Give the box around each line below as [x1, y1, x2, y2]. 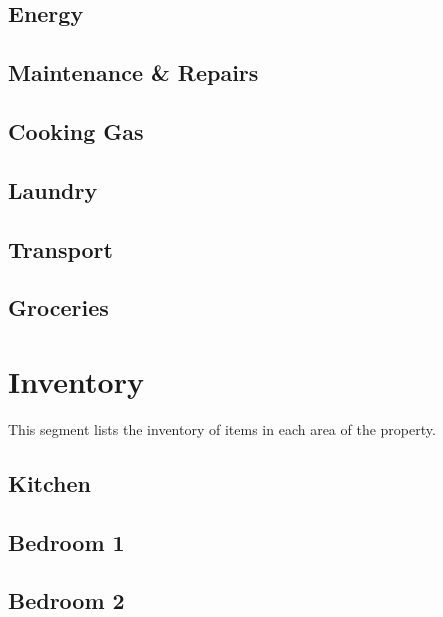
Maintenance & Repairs [8, 57, 259, 88]
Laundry [8, 174, 98, 205]
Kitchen [8, 467, 91, 498]
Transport [8, 233, 113, 264]
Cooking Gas [8, 115, 144, 146]
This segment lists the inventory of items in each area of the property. [8, 418, 436, 439]
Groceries [8, 292, 109, 323]
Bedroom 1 [8, 526, 125, 557]
